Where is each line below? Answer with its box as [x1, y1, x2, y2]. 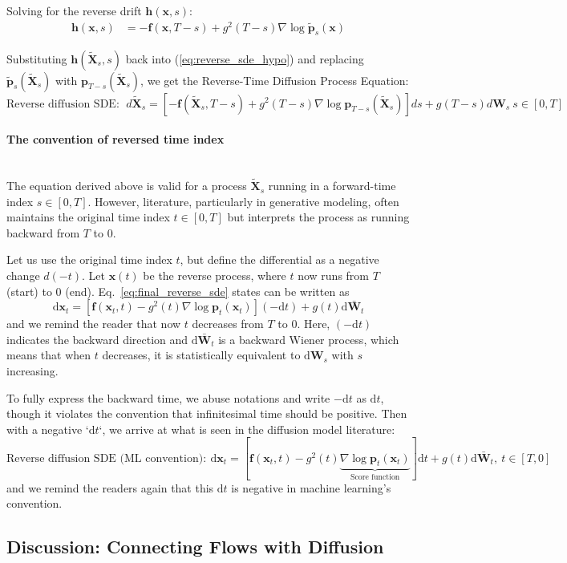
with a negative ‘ [6, 420, 89, 437]
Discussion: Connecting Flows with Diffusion [6, 534, 384, 559]
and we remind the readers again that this [6, 479, 214, 496]
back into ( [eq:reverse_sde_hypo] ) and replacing [125, 50, 364, 67]
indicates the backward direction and [6, 330, 188, 347]
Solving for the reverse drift [6, 2, 142, 18]
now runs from [298, 267, 370, 284]
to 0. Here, [277, 315, 330, 332]
